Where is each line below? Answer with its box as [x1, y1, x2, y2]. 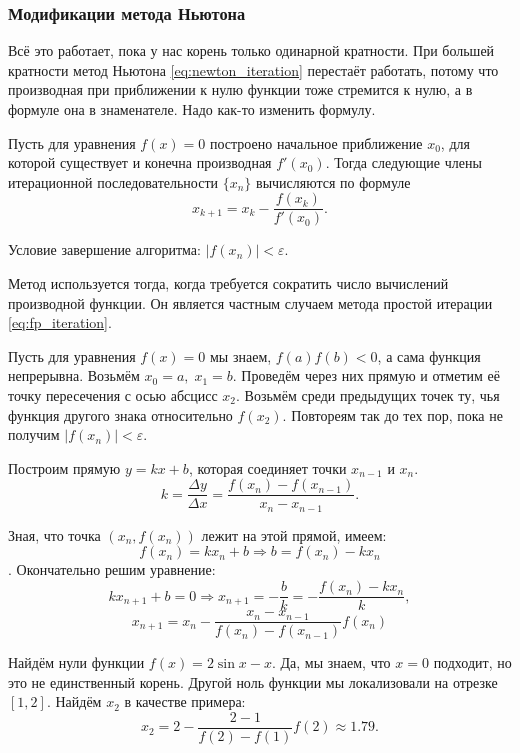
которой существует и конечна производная [8, 152, 272, 173]
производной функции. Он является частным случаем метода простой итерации [8, 292, 493, 313]
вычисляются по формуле [256, 171, 411, 192]
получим [8, 424, 60, 445]
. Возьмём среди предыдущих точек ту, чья [236, 385, 500, 405]
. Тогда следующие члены [325, 152, 482, 173]
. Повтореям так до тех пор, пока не [282, 404, 503, 425]
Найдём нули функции [8, 652, 145, 673]
